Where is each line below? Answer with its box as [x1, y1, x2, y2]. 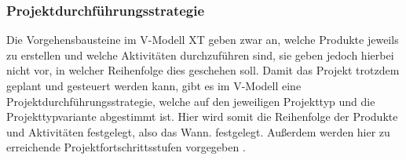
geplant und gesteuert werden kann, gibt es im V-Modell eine [6, 78, 302, 93]
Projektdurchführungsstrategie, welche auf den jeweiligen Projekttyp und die [6, 93, 375, 109]
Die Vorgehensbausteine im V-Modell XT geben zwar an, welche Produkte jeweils [6, 31, 399, 48]
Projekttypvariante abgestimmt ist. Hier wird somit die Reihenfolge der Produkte [6, 108, 398, 125]
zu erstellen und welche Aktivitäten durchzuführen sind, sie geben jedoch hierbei [6, 46, 394, 63]
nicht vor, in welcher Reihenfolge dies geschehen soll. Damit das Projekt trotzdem [6, 62, 400, 78]
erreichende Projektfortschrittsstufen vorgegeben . [6, 139, 246, 155]
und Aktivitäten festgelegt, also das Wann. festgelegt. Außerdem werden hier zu [6, 123, 390, 140]
